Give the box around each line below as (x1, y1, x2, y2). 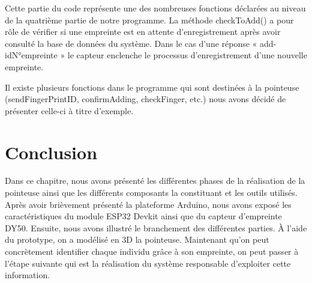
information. (5, 269, 50, 281)
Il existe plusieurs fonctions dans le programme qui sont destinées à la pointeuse (5, 81, 299, 93)
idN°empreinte (5, 49, 58, 61)
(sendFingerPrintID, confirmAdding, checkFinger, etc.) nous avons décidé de (5, 93, 286, 105)
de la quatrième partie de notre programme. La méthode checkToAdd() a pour (5, 13, 294, 26)
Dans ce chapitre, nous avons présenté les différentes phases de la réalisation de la (5, 174, 305, 187)
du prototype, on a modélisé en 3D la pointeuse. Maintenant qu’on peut (5, 233, 269, 246)
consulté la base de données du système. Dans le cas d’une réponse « (5, 37, 257, 49)
